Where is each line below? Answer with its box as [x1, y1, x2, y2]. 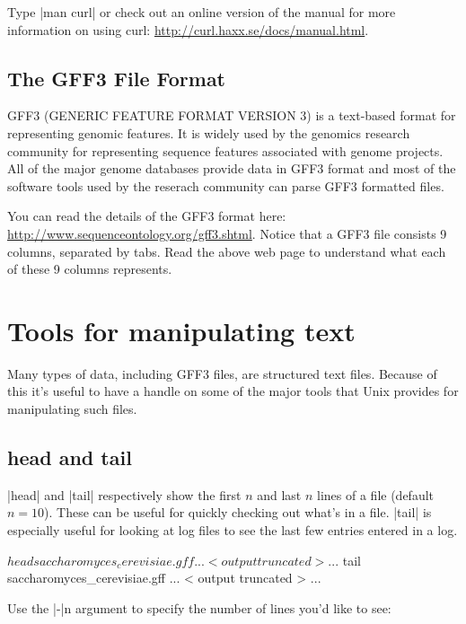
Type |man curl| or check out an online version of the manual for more [7, 3, 396, 21]
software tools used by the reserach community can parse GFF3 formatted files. [7, 176, 444, 195]
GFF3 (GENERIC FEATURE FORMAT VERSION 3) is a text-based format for [7, 106, 456, 125]
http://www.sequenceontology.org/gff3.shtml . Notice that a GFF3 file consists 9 [7, 224, 447, 242]
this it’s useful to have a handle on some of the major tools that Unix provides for [7, 382, 459, 400]
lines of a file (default [317, 485, 435, 504]
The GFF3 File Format [7, 64, 226, 92]
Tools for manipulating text [7, 312, 356, 348]
